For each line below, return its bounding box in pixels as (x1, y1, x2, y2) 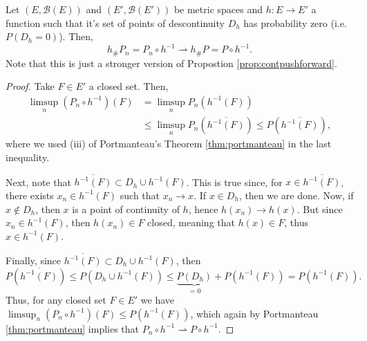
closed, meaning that (147, 215, 235, 230)
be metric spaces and (173, 2, 263, 16)
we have (140, 293, 175, 307)
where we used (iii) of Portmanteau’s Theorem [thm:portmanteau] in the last (6, 136, 332, 151)
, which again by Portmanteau (190, 306, 319, 320)
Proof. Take (6, 79, 55, 93)
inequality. (6, 150, 50, 165)
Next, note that (6, 174, 71, 189)
